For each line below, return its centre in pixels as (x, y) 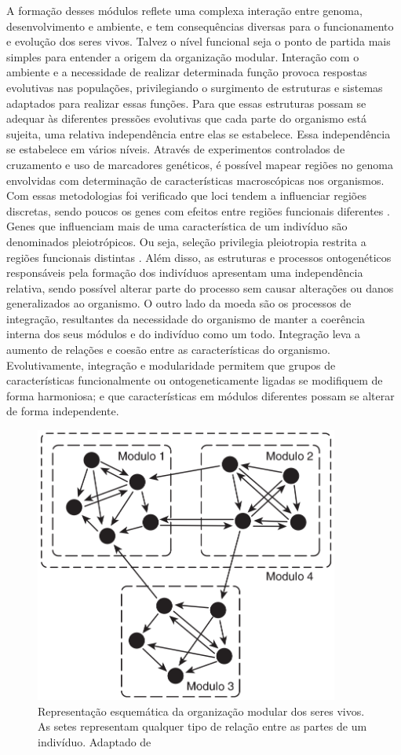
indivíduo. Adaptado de (95, 741)
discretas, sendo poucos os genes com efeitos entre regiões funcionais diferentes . (198, 210)
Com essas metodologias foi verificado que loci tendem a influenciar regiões (186, 195)
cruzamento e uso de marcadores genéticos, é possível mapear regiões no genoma (200, 164)
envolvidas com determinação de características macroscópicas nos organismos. (195, 180)
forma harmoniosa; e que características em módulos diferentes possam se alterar (200, 395)
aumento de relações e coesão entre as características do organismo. (168, 350)
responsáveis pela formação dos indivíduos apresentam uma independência (185, 273)
